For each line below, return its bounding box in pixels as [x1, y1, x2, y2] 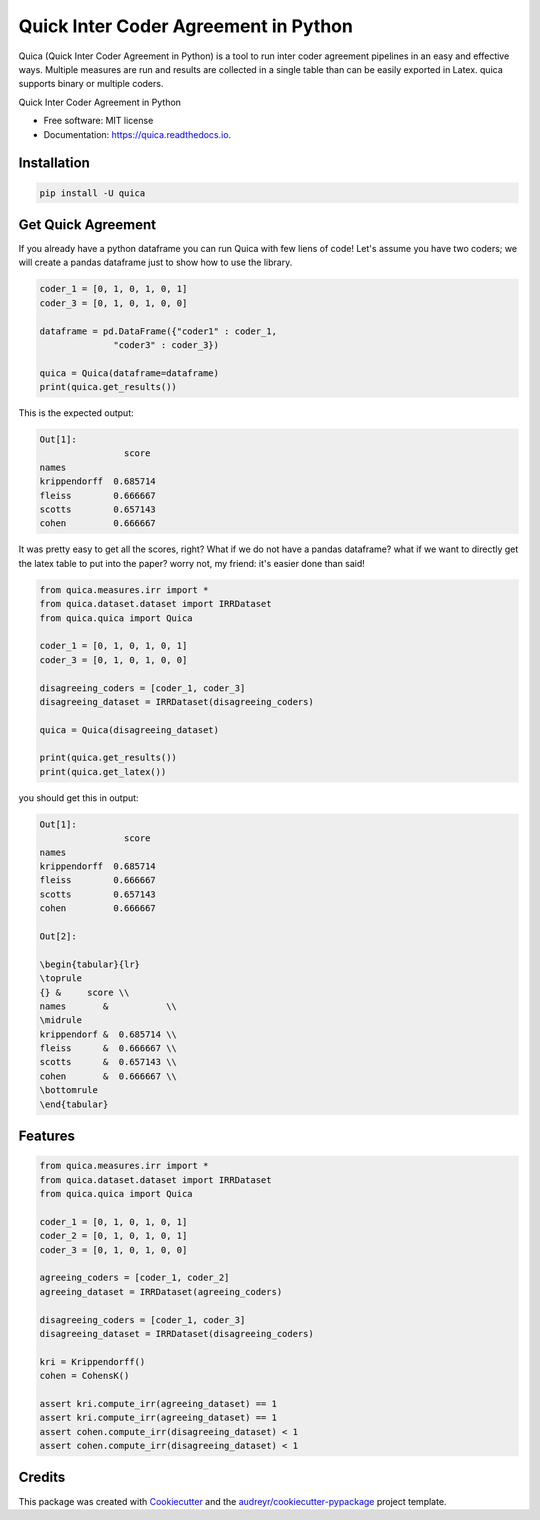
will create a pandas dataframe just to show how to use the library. [18, 256, 293, 269]
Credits [18, 1469, 66, 1486]
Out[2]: [39, 930, 77, 942]
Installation [18, 155, 90, 172]
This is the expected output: [18, 407, 134, 419]
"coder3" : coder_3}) [113, 339, 220, 350]
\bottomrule [39, 1085, 99, 1096]
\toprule [39, 973, 83, 984]
